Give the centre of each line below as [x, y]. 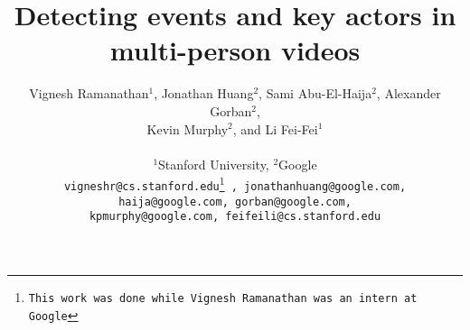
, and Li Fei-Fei [275, 128]
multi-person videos [235, 50]
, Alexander [409, 93]
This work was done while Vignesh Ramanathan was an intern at [223, 298]
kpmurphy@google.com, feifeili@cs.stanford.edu [235, 217]
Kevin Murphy [188, 128]
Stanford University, [214, 164]
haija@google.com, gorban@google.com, [235, 202]
